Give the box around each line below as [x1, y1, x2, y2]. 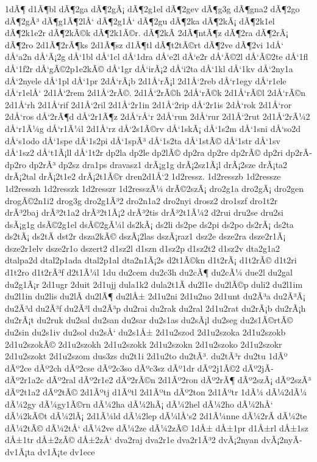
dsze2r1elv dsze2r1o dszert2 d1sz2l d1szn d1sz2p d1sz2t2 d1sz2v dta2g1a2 [5, 241, 280, 254]
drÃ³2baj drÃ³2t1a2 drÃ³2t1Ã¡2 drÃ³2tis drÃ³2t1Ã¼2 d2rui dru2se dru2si [5, 206, 283, 219]
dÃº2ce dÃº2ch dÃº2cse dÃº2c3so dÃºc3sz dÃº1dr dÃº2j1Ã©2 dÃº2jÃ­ [5, 361, 274, 374]
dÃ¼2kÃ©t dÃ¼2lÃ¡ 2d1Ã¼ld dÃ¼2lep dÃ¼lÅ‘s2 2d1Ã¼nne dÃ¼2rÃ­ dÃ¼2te [5, 409, 307, 422]
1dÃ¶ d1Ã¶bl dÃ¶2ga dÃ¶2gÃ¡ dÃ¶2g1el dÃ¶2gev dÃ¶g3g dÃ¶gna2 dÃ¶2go [5, 2, 300, 15]
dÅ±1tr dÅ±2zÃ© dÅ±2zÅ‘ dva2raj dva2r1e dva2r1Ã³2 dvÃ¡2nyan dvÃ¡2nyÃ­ [5, 433, 302, 446]
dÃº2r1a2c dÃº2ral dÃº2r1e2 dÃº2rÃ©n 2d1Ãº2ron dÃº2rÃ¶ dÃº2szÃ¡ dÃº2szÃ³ [5, 373, 312, 386]
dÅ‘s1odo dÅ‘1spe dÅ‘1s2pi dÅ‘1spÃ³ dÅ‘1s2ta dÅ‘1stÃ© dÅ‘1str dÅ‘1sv [5, 134, 281, 147]
